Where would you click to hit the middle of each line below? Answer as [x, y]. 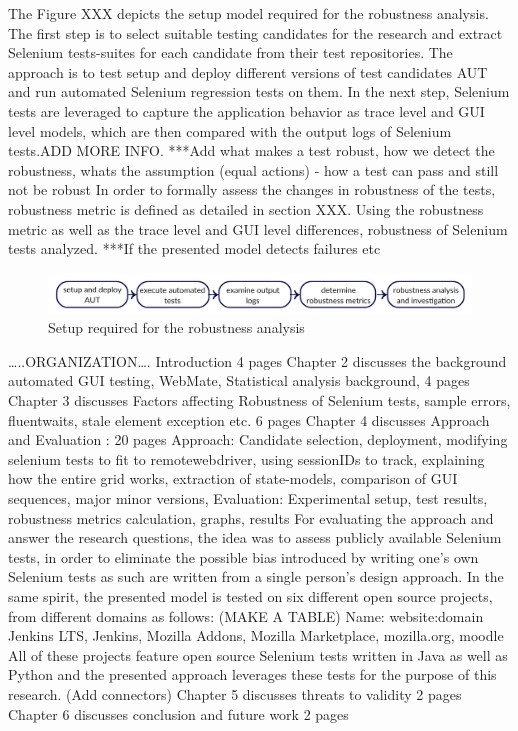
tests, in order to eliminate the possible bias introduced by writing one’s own [243, 556]
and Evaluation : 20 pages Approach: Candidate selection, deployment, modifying [258, 439]
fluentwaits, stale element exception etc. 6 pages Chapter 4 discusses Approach [249, 419]
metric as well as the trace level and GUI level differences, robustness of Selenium [258, 228]
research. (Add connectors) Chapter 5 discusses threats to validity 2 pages [235, 693]
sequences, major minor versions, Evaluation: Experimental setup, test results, [248, 498]
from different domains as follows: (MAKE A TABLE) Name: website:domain [246, 615]
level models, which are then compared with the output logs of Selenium [230, 130]
